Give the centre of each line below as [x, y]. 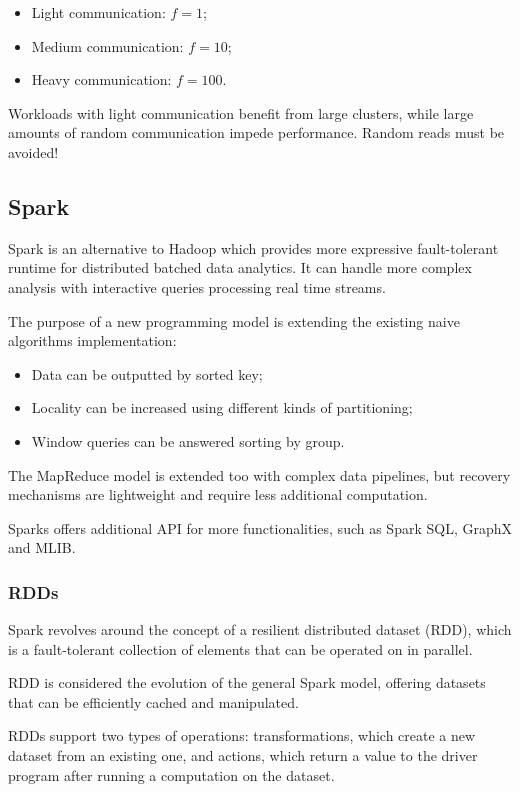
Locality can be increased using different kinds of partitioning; [222, 407]
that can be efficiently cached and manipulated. [153, 701]
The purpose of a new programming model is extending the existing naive [234, 320]
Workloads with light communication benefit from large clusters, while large [241, 112]
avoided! [33, 151]
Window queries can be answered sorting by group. [188, 440]
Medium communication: [107, 45]
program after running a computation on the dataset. [171, 774]
